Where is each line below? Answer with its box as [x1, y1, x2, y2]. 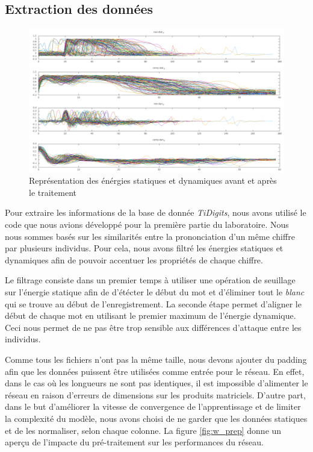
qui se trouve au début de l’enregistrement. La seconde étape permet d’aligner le [5, 297, 302, 310]
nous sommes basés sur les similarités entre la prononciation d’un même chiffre [5, 230, 295, 242]
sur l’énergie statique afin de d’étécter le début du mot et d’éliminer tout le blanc [5, 286, 305, 298]
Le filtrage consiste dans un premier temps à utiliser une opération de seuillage [5, 274, 296, 286]
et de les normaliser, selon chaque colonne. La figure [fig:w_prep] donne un [5, 424, 282, 436]
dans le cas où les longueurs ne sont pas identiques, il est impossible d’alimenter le [5, 377, 308, 389]
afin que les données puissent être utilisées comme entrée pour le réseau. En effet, [5, 365, 305, 377]
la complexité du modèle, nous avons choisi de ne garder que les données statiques [5, 412, 308, 424]
